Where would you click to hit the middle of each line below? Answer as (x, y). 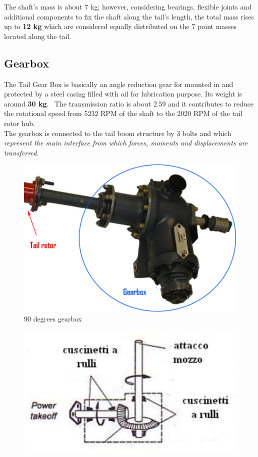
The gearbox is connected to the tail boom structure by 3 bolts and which (118, 133)
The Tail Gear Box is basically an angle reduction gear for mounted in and (119, 84)
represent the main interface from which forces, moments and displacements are (126, 143)
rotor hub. (19, 123)
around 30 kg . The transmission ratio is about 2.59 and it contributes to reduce (129, 103)
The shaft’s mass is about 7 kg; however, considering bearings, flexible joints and (128, 6)
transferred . (21, 152)
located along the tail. (38, 36)
